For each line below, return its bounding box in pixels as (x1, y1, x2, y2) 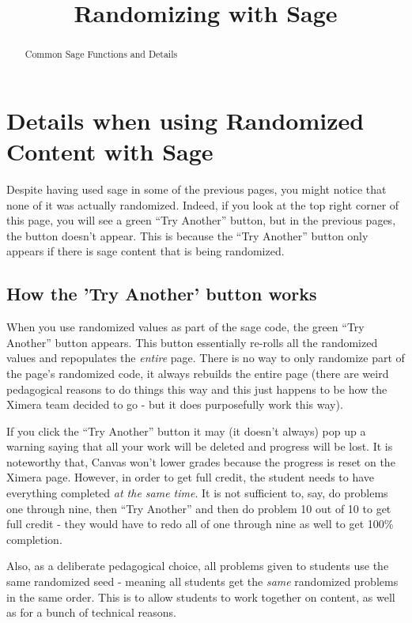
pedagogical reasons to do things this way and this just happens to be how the (6, 380, 387, 397)
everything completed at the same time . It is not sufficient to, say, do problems (6, 485, 388, 501)
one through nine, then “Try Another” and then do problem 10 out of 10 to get (6, 500, 391, 516)
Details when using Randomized (6, 104, 365, 136)
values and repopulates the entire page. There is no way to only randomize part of (6, 349, 405, 366)
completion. (6, 530, 62, 547)
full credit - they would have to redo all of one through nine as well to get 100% (6, 515, 394, 532)
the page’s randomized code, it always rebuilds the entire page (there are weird (6, 364, 389, 381)
